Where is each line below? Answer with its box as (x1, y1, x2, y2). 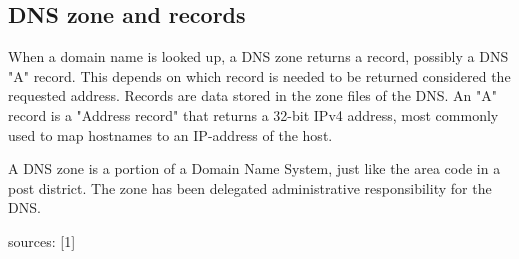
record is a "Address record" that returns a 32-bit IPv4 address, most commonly (8, 104, 499, 125)
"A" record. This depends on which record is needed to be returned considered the (8, 65, 511, 86)
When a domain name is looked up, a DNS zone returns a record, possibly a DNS (8, 46, 509, 67)
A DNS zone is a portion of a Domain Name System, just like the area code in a (8, 158, 501, 179)
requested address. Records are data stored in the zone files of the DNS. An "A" (8, 85, 498, 106)
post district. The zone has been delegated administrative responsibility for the (8, 177, 492, 198)
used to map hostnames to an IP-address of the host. (8, 124, 333, 145)
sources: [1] (8, 230, 76, 251)
